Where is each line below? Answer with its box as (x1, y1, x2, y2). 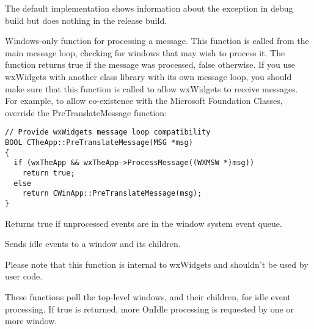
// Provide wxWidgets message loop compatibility (5, 128, 211, 137)
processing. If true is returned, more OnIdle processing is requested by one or (5, 302, 294, 315)
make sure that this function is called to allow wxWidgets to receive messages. (5, 82, 298, 95)
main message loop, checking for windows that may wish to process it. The (5, 46, 285, 59)
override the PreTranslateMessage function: (5, 106, 167, 119)
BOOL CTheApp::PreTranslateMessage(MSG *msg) (5, 138, 193, 147)
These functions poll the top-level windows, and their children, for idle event (5, 290, 291, 303)
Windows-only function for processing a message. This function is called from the (5, 34, 309, 47)
